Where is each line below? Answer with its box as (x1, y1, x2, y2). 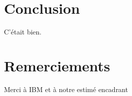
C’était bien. (4, 27, 42, 37)
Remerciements (4, 55, 110, 75)
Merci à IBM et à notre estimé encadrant (4, 84, 128, 94)
